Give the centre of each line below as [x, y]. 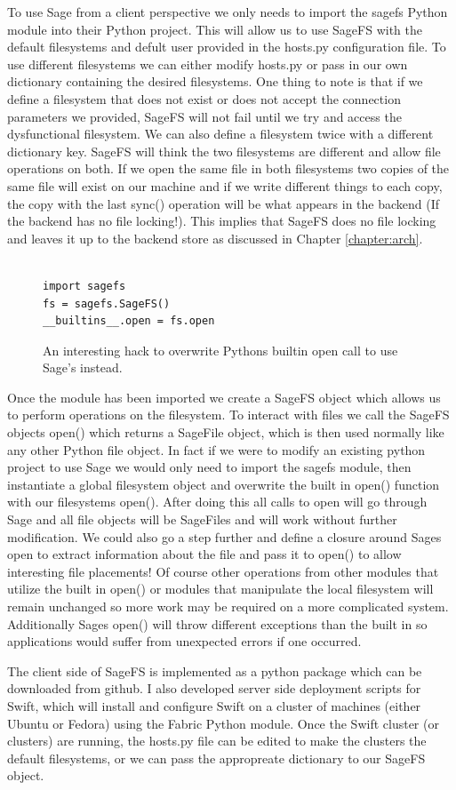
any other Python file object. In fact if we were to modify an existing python [216, 449]
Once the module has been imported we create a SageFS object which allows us [224, 397]
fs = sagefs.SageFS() [107, 303]
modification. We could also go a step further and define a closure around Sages [224, 536]
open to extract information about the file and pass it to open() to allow [204, 554]
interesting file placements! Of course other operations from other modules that [223, 571]
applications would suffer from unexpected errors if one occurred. [184, 641]
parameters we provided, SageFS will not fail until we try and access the [204, 116]
